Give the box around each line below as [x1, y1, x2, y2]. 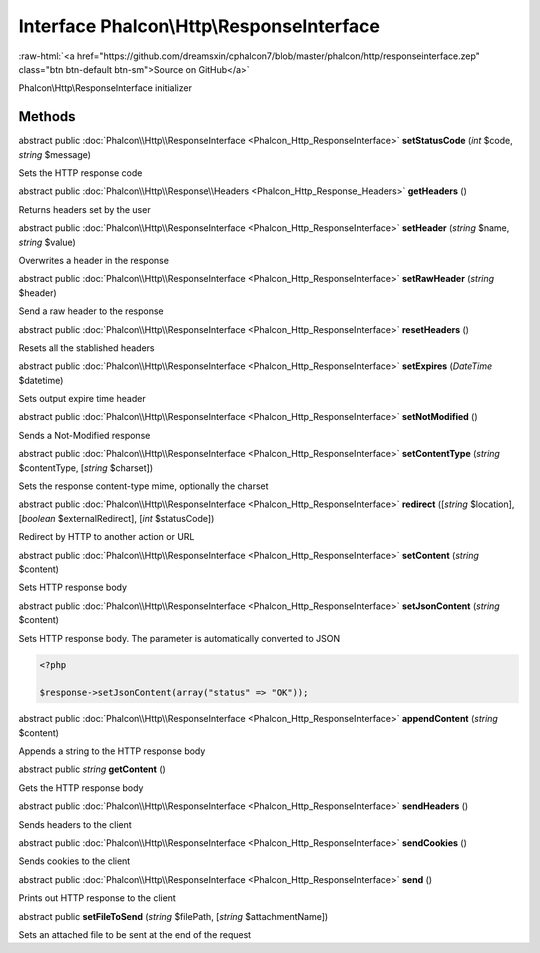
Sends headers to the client [18, 818, 132, 830]
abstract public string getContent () [18, 763, 167, 775]
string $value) [18, 236, 77, 248]
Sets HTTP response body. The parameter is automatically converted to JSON [18, 632, 341, 644]
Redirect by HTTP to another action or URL [18, 531, 195, 543]
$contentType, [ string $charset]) [18, 461, 154, 474]
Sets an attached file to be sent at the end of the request [18, 929, 252, 940]
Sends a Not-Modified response [18, 429, 151, 441]
